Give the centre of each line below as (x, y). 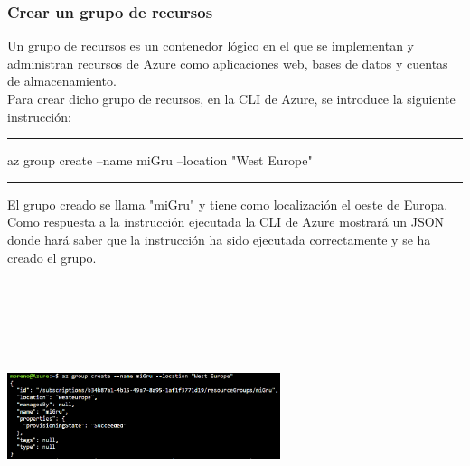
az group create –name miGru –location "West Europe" (160, 160)
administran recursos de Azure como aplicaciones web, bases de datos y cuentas (228, 63)
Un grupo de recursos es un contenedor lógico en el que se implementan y (211, 46)
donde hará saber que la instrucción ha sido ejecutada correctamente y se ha (219, 239)
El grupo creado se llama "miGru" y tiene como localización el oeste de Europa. (228, 204)
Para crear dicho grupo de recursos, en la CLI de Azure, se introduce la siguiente (231, 98)
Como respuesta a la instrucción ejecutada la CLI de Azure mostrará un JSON (226, 222)
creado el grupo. (52, 257)
